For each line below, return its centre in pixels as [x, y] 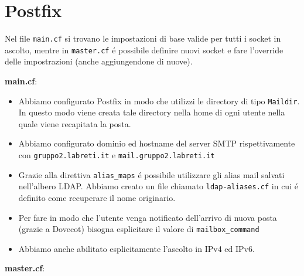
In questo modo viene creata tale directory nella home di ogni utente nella [152, 112]
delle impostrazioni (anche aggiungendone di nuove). [99, 61]
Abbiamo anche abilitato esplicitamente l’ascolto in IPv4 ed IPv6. [136, 248]
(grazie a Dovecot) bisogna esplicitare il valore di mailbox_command [139, 229]
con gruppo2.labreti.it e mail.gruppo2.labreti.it [117, 155]
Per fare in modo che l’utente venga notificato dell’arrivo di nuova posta [148, 217]
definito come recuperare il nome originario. [97, 198]
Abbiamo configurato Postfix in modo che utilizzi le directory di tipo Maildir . [159, 100]
